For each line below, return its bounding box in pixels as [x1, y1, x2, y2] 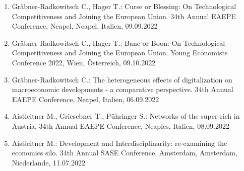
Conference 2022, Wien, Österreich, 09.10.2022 [12, 57, 156, 67]
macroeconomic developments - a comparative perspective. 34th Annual [12, 84, 233, 95]
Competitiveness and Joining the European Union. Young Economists [12, 47, 228, 58]
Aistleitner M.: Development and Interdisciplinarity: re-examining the [12, 137, 227, 148]
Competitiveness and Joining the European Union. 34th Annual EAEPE [12, 11, 236, 21]
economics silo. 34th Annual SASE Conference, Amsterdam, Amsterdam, [12, 147, 237, 158]
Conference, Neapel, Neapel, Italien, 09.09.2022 [12, 21, 158, 31]
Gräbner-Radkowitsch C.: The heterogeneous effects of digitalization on [12, 74, 232, 84]
